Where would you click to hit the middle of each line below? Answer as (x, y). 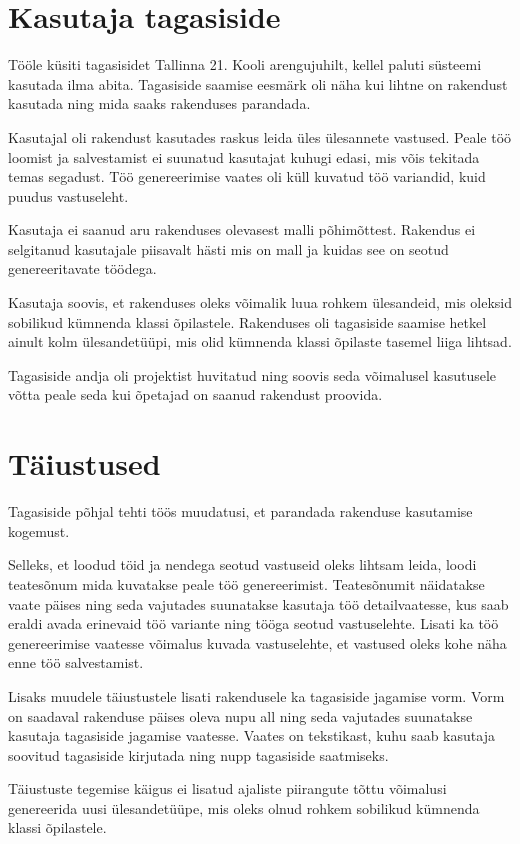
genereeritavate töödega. (82, 268)
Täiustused (84, 463)
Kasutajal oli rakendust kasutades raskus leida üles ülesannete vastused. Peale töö (260, 136)
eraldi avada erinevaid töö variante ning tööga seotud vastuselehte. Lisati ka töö (253, 623)
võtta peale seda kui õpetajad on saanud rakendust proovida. (195, 394)
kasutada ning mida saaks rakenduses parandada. (159, 103)
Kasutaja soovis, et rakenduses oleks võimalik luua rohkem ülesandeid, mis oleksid (260, 302)
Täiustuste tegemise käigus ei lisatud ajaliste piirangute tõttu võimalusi (227, 788)
